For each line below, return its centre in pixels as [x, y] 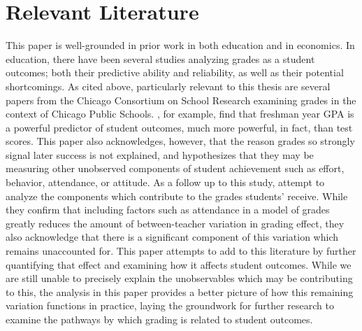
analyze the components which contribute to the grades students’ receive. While [177, 196]
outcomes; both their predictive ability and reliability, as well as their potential [175, 72]
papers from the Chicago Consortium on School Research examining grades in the [181, 100]
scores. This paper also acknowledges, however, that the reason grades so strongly [180, 141]
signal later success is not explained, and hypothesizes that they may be [160, 154]
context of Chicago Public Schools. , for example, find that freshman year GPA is [180, 114]
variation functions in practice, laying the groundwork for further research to [170, 305]
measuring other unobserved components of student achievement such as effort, [175, 168]
